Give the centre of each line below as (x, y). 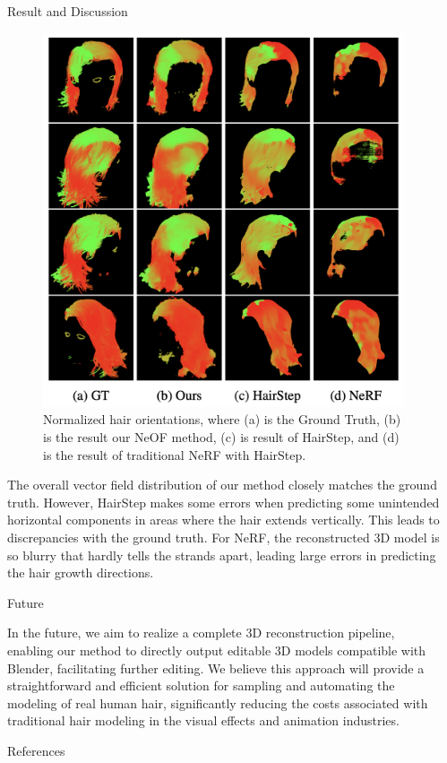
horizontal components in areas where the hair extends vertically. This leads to (223, 520)
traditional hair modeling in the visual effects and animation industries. (203, 720)
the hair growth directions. (81, 572)
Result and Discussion (68, 11)
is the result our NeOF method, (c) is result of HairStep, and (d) (221, 437)
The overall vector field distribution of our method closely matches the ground (222, 485)
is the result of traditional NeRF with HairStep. (175, 454)
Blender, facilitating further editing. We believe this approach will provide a (216, 668)
